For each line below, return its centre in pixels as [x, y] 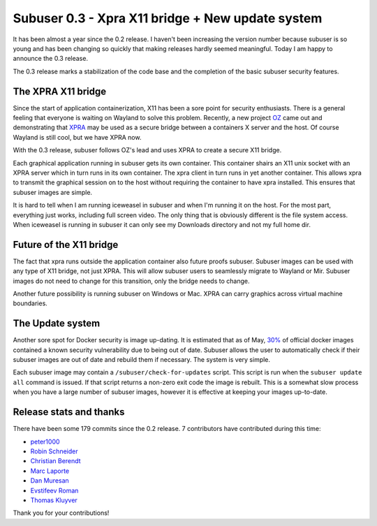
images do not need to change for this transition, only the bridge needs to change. [131, 281]
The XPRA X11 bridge [60, 91]
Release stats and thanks [69, 412]
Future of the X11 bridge [66, 244]
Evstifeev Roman [54, 490]
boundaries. [30, 303]
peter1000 [45, 441]
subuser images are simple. [53, 192]
